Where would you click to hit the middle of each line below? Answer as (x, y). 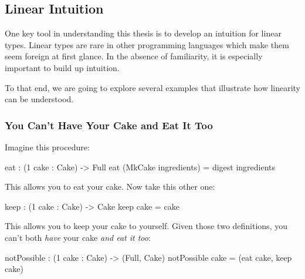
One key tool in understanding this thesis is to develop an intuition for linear (143, 33)
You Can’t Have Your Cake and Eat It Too (109, 125)
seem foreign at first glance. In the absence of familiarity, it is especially (134, 56)
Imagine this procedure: (47, 147)
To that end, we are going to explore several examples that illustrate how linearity (153, 87)
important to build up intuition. (62, 67)
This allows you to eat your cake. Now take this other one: (110, 186)
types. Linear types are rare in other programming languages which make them (147, 44)
